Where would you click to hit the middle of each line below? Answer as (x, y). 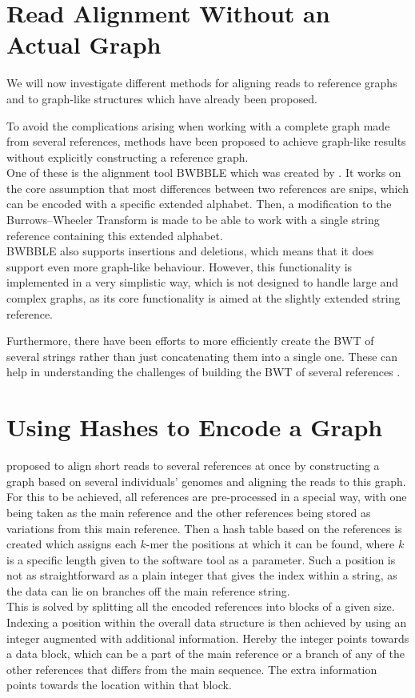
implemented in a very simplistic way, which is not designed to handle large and (202, 282)
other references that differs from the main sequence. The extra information (192, 669)
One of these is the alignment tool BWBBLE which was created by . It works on (204, 172)
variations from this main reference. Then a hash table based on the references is (204, 528)
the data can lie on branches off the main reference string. (148, 590)
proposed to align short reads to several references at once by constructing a (193, 465)
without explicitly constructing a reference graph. (128, 156)
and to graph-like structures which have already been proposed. (162, 98)
